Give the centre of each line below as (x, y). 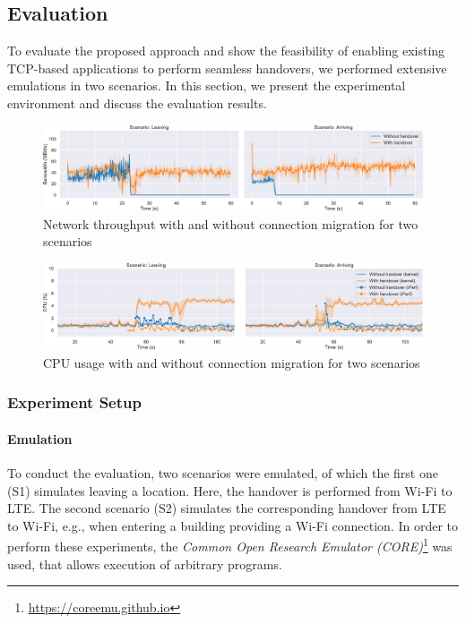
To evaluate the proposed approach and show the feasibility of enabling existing (226, 51)
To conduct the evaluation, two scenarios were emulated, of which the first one (223, 473)
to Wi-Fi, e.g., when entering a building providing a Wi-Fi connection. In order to (233, 525)
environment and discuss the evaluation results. (137, 102)
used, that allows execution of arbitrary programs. (145, 563)
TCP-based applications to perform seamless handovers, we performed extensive (227, 68)
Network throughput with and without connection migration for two (231, 223)
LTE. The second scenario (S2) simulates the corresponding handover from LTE (227, 508)
